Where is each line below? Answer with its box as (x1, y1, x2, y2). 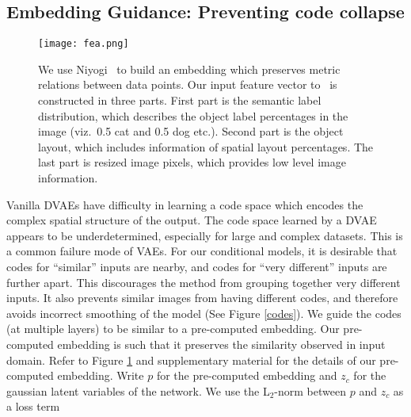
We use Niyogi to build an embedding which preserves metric (38, 60, 341, 77)
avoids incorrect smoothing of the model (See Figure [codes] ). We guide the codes (6, 304, 401, 321)
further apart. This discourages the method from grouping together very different (6, 274, 401, 290)
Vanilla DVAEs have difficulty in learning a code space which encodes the (6, 196, 363, 212)
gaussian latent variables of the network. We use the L (6, 382, 270, 399)
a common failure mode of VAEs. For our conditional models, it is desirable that (6, 243, 398, 259)
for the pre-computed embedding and (156, 367, 337, 384)
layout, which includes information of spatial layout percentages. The (38, 138, 374, 155)
